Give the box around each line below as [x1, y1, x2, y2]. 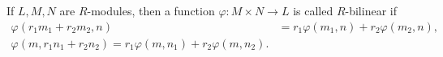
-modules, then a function [87, 2, 215, 18]
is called [293, 2, 333, 18]
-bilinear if [345, 2, 397, 18]
